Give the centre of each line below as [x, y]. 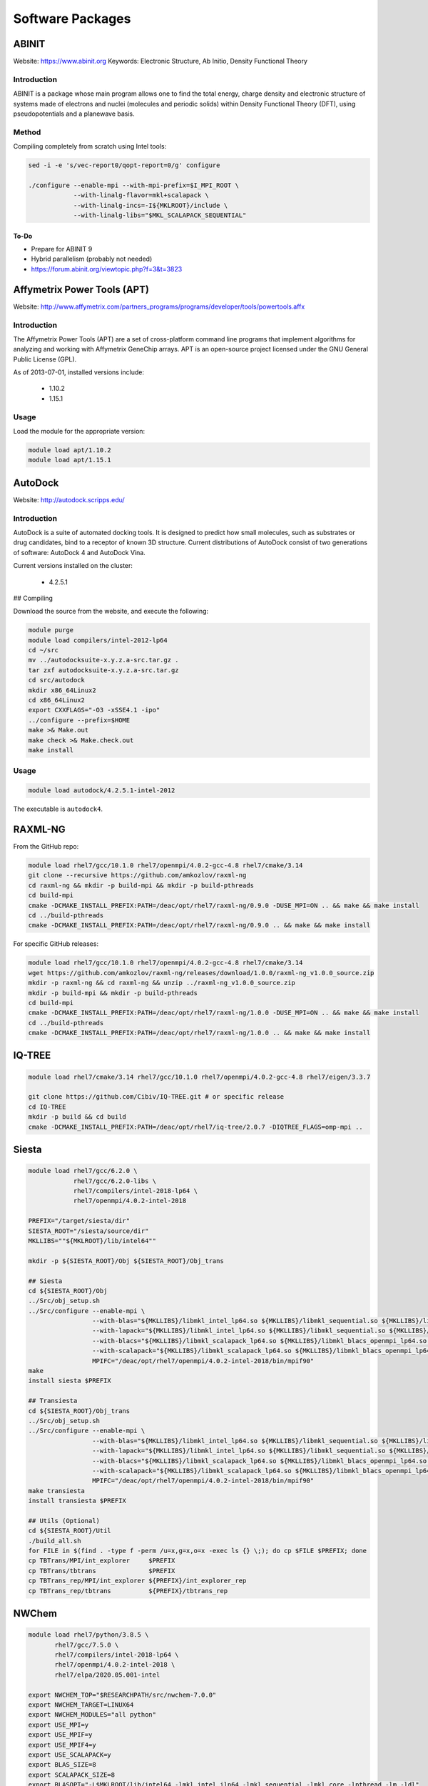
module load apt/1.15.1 [70, 460]
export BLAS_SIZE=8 [62, 1765]
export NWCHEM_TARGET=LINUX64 [81, 1705]
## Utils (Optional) [64, 1521]
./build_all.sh [55, 1541]
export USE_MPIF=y [60, 1735]
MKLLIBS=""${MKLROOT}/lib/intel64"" [92, 1241]
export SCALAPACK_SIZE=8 [72, 1775]
